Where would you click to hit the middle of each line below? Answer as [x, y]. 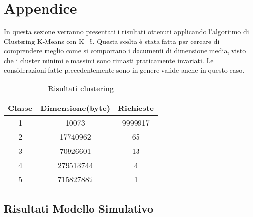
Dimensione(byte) [75, 108]
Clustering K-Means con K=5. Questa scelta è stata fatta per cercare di [112, 41]
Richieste [136, 108]
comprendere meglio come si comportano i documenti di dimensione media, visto [125, 51]
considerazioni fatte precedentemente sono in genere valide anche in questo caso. [124, 70]
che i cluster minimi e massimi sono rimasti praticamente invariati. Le [109, 60]
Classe [20, 108]
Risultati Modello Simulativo [79, 208]
